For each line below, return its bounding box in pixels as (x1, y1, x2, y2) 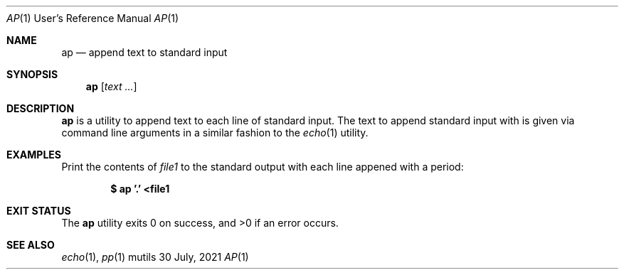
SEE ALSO (6, 239, 55, 251)
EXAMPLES (6, 149, 61, 161)
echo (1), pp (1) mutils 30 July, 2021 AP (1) (61, 251, 249, 263)
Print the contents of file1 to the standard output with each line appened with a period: (61, 161, 464, 173)
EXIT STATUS (6, 205, 71, 217)
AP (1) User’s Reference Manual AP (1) (6, 12, 179, 24)
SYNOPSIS (6, 68, 58, 80)
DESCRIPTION (6, 102, 75, 114)
